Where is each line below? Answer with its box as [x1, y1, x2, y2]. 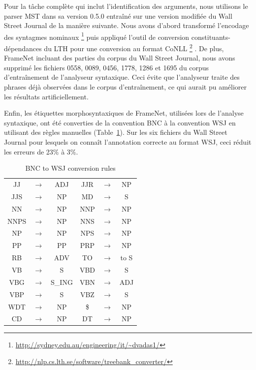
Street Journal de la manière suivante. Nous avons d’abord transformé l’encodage [4, 20, 249, 31]
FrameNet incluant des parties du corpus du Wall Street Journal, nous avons [4, 53, 235, 63]
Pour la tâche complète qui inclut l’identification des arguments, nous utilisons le [4, 1, 248, 11]
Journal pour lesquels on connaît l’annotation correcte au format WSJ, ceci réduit [4, 137, 252, 147]
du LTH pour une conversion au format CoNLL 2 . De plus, [44, 42, 224, 53]
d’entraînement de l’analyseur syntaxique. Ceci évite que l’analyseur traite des [4, 72, 240, 82]
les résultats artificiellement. [4, 91, 89, 101]
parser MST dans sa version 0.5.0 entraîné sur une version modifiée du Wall [4, 10, 232, 21]
